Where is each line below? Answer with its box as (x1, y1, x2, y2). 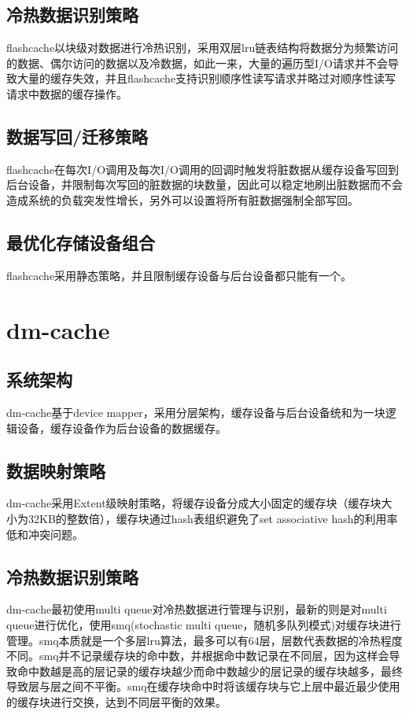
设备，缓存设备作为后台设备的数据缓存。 (17, 419, 227, 436)
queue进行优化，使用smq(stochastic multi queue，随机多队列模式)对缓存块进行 (6, 616, 401, 632)
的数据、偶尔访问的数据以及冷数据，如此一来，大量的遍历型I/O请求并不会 (6, 54, 388, 71)
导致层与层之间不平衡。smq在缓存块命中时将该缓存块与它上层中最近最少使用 (6, 678, 400, 695)
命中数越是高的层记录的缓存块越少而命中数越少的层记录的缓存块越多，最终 (17, 662, 403, 679)
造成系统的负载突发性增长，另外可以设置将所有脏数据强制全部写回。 (6, 191, 359, 208)
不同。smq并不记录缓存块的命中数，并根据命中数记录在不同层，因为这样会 (6, 647, 389, 664)
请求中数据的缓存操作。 (6, 85, 127, 101)
